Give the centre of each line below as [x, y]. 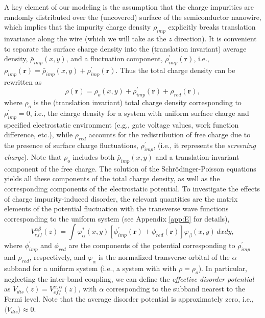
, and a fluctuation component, [114, 58]
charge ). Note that [33, 157]
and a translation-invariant [197, 157]
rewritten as [23, 81]
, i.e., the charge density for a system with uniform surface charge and [139, 113]
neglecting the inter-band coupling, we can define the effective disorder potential [129, 278]
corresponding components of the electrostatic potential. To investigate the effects [132, 188]
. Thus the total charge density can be [175, 70]
